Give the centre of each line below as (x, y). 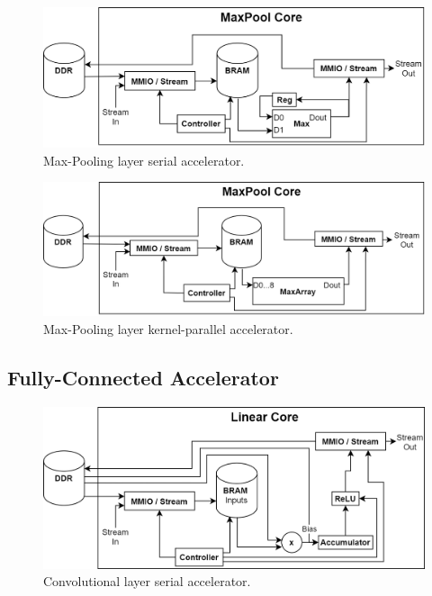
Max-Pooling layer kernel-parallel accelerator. (168, 328)
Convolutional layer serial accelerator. (147, 581)
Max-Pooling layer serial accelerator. (144, 160)
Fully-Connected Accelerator (143, 377)
